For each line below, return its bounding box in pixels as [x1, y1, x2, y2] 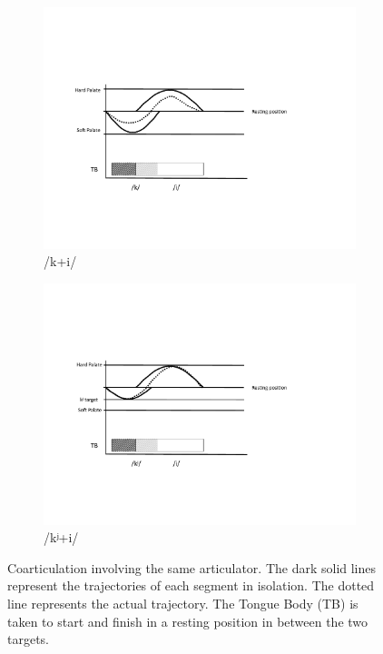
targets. [7, 629, 50, 649]
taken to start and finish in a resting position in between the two [7, 611, 368, 630]
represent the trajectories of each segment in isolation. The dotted [7, 576, 375, 595]
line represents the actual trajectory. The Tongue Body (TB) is [7, 594, 358, 612]
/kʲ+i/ [44, 528, 79, 547]
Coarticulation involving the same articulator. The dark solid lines [7, 558, 377, 577]
